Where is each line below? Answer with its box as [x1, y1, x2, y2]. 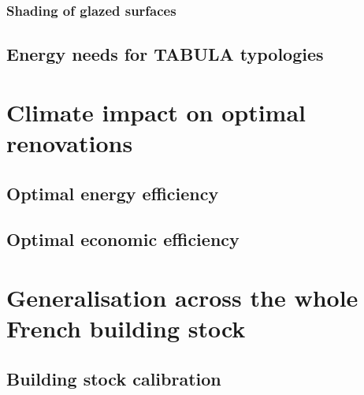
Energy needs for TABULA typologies [6, 42, 324, 66]
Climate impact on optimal [6, 95, 306, 128]
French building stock [6, 312, 246, 345]
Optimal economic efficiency [6, 227, 240, 252]
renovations [6, 127, 133, 158]
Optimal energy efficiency [6, 181, 219, 205]
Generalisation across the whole [6, 281, 358, 313]
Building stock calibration [6, 366, 221, 390]
